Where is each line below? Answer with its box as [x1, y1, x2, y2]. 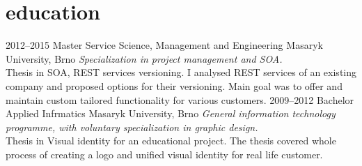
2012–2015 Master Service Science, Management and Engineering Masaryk [6, 38, 323, 52]
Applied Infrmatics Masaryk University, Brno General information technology [6, 106, 336, 121]
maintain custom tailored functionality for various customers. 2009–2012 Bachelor [6, 92, 354, 107]
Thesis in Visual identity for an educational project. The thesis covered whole [6, 133, 336, 148]
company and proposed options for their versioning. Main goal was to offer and [6, 78, 343, 93]
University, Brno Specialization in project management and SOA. [6, 51, 283, 66]
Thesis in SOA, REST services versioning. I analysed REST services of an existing [6, 65, 356, 80]
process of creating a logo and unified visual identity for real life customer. [6, 146, 323, 161]
